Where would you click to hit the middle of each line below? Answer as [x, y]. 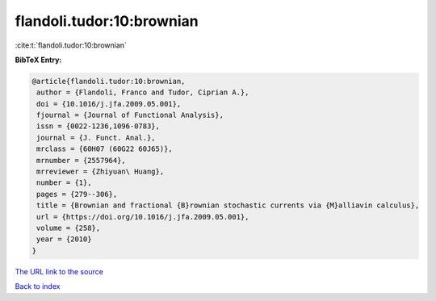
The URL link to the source [59, 271]
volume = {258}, [69, 228]
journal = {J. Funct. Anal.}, [96, 138]
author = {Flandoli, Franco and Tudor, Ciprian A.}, [143, 92]
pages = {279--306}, [77, 194]
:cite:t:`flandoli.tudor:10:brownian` [71, 45]
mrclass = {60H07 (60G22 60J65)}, [105, 149]
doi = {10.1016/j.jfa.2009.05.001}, [109, 104]
